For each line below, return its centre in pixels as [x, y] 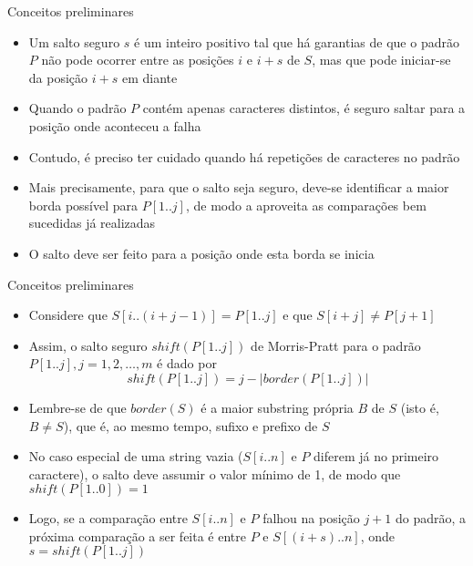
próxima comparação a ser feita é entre [137, 535]
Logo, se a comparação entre [108, 518]
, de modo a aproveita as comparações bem [306, 205]
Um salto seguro [74, 41]
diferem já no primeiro [376, 456]
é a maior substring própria [277, 407]
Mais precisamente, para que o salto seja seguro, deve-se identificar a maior [239, 187]
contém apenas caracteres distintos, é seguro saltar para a [304, 108]
